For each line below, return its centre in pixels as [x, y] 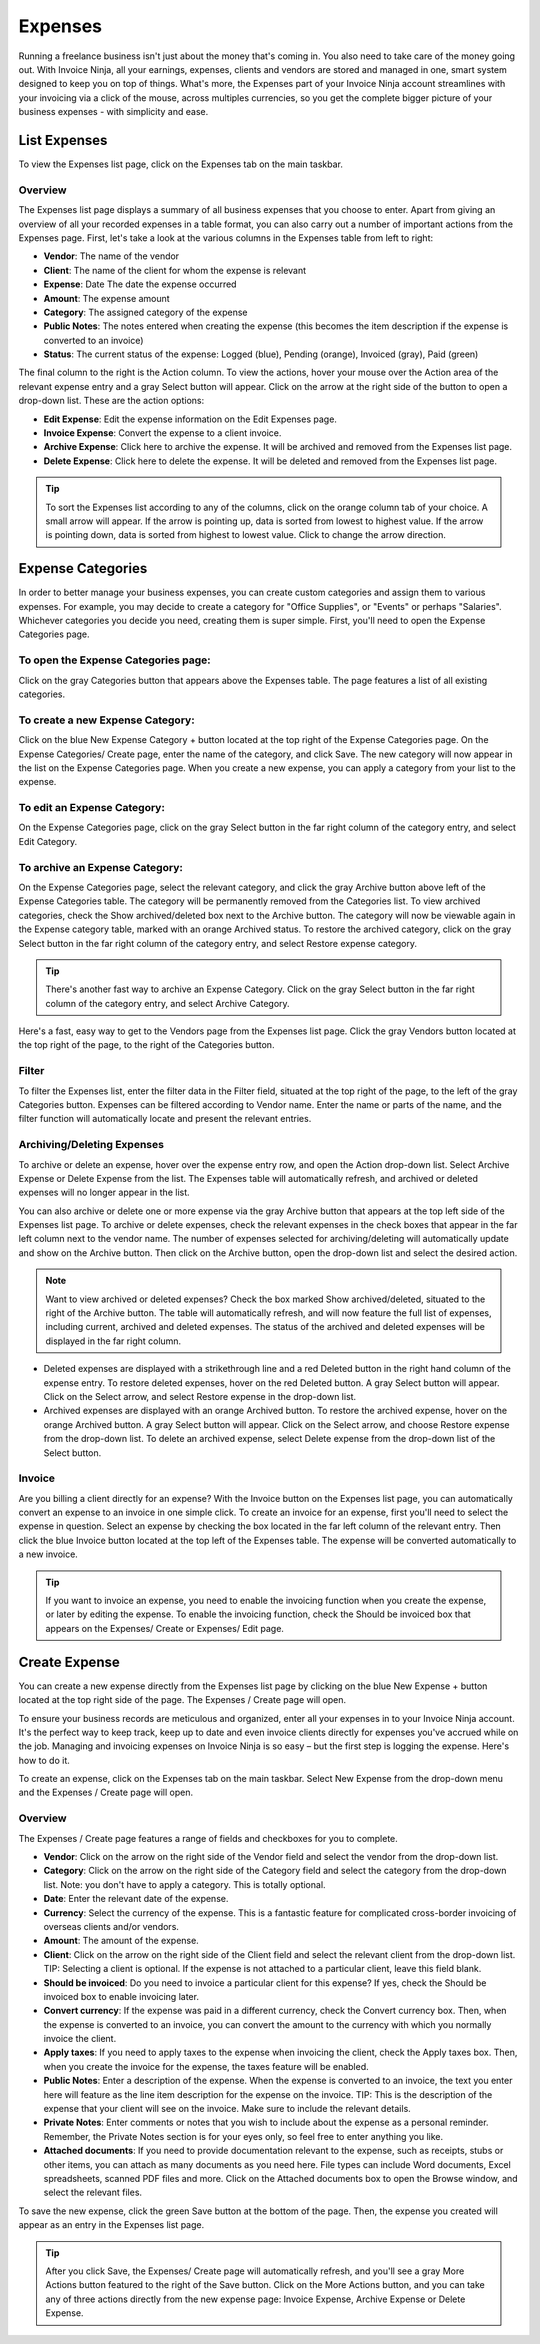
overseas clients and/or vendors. [111, 1926]
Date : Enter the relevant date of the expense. [136, 1899]
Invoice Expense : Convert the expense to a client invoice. [162, 433]
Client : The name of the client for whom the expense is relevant [175, 270]
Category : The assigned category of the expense [145, 312]
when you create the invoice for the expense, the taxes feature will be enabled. [206, 2066]
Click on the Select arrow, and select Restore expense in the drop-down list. [200, 1396]
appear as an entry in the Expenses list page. [111, 2225]
